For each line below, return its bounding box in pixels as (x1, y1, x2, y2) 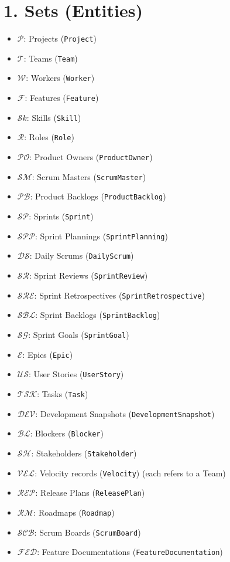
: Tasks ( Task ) (37, 387, 88, 400)
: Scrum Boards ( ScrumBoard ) (34, 526, 141, 538)
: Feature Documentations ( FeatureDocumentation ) (37, 546, 223, 558)
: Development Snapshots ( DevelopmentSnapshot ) (35, 407, 215, 419)
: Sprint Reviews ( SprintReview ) (29, 269, 148, 281)
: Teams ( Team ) (23, 52, 78, 64)
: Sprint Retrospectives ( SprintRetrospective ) (34, 289, 205, 301)
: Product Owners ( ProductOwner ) (29, 151, 153, 163)
